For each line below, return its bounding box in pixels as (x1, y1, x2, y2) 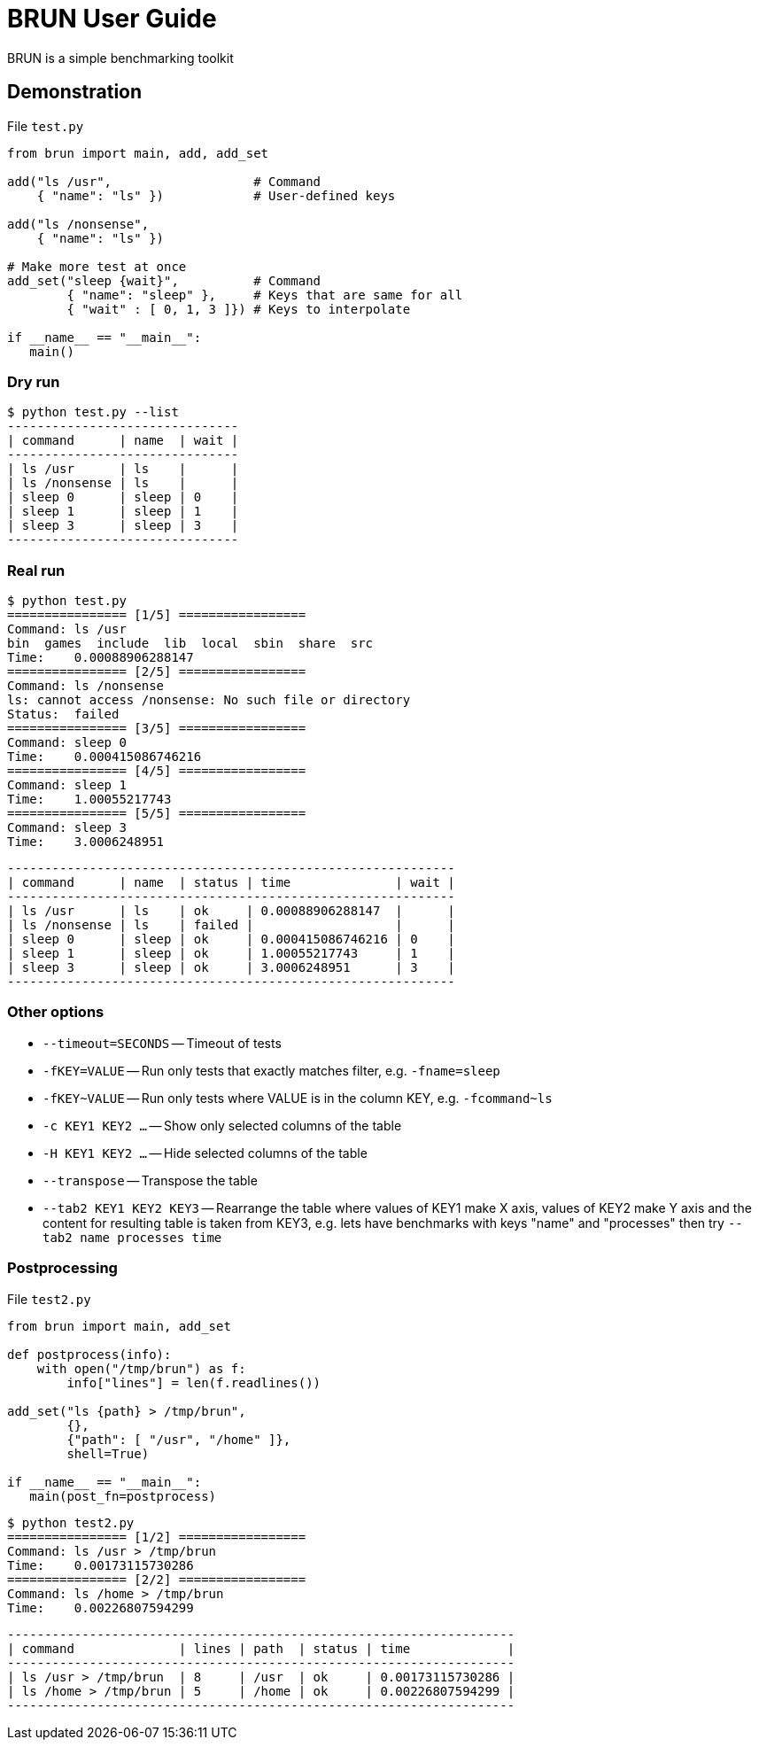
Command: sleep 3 (7, 820, 127, 835)
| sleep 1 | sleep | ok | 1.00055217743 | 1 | (7, 946, 455, 961)
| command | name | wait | (7, 433, 239, 448)
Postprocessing (7, 1259, 118, 1277)
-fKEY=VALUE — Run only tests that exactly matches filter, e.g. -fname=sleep (43, 1062, 500, 1078)
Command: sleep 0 (7, 735, 127, 750)
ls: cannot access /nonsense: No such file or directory (7, 693, 411, 708)
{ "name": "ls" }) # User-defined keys (36, 188, 396, 203)
